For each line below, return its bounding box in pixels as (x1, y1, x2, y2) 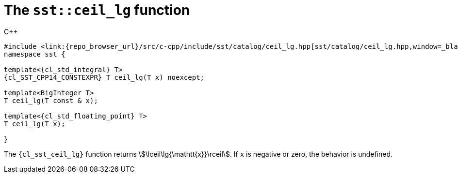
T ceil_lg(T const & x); (4, 96, 98, 104)
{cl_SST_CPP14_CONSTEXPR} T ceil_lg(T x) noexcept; (4, 73, 205, 81)
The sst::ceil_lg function (4, 2, 190, 18)
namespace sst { (4, 50, 65, 58)
